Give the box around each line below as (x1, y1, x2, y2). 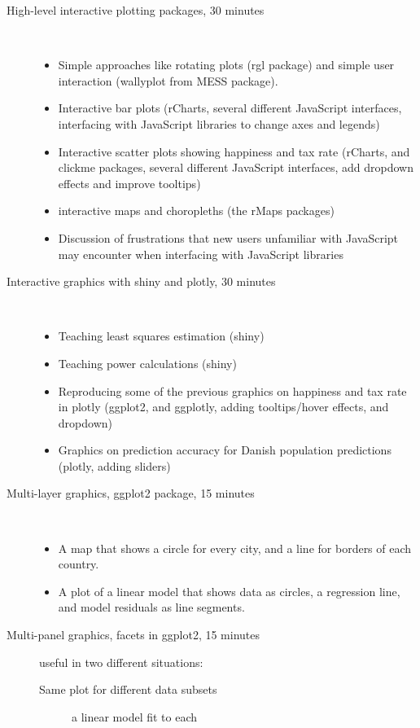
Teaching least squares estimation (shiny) (58, 327, 265, 344)
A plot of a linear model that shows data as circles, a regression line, (58, 582, 400, 599)
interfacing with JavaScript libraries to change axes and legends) (58, 115, 380, 132)
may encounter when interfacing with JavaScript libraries (58, 245, 343, 262)
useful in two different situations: (39, 653, 203, 670)
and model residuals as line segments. (58, 599, 245, 616)
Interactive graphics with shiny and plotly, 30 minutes (7, 273, 276, 290)
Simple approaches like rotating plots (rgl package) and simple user (58, 56, 395, 73)
